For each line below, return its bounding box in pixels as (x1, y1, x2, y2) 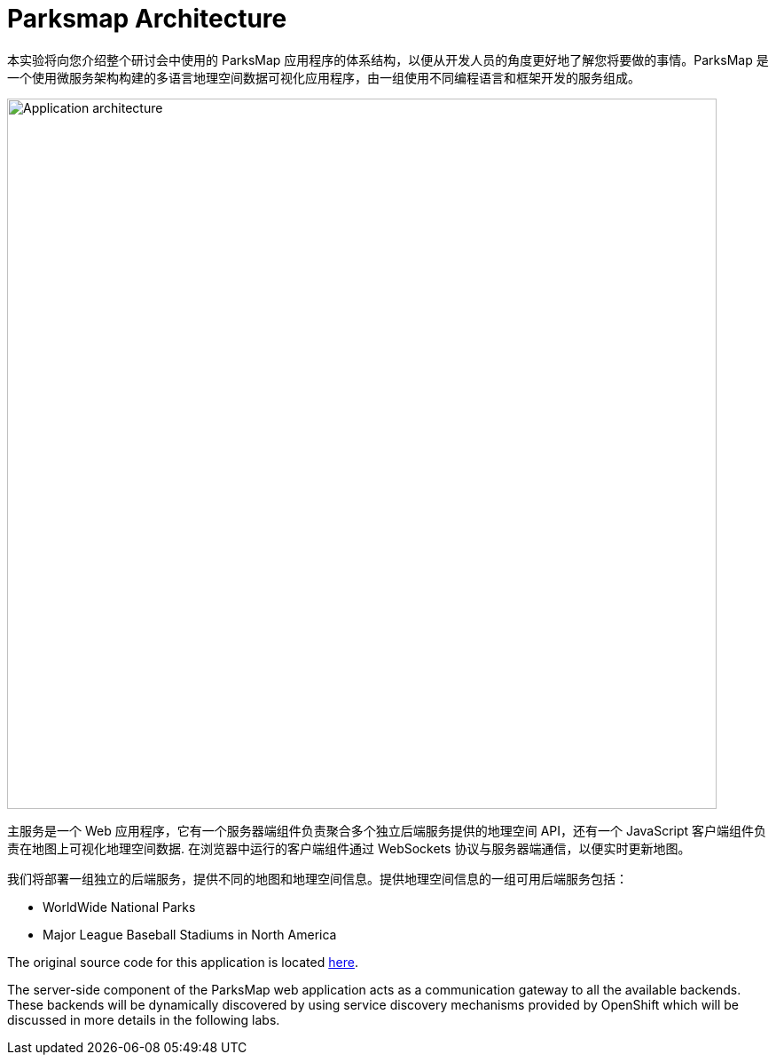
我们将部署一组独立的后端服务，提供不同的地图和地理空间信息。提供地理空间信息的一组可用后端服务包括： (7, 870, 628, 886)
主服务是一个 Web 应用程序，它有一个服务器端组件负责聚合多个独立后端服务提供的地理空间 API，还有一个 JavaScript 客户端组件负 (7, 822, 767, 838)
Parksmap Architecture (7, 4, 287, 34)
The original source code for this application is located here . (7, 954, 358, 970)
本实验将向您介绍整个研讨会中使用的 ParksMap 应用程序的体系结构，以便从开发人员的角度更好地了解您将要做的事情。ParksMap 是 (7, 52, 769, 67)
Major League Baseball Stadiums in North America (43, 926, 337, 942)
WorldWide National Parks (43, 899, 196, 915)
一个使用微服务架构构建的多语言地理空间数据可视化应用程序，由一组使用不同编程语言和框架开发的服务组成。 (7, 69, 640, 85)
